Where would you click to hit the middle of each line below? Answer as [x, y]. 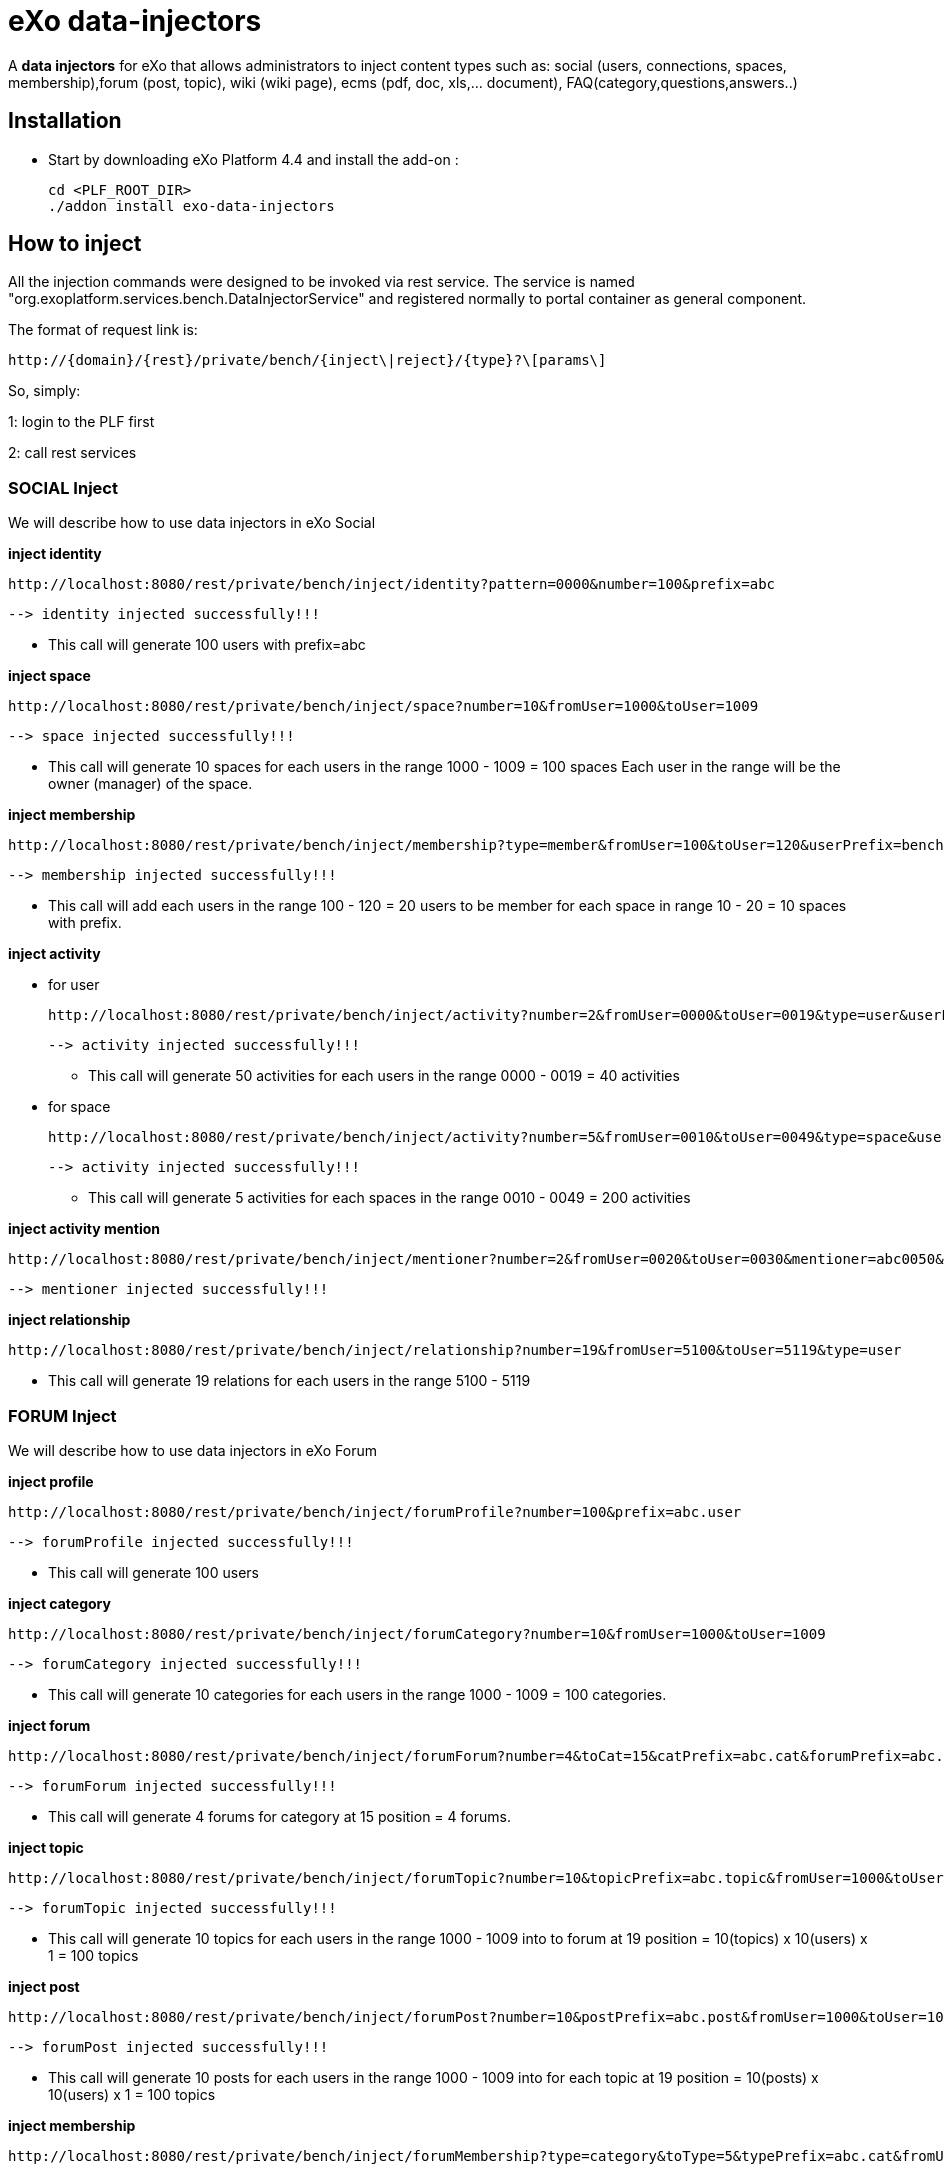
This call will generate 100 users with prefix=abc [207, 645]
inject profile [51, 1481]
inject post [44, 1986]
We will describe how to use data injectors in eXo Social [192, 523]
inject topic [46, 1847]
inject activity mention [84, 1229]
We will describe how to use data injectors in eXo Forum [192, 1450]
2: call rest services [72, 453]
